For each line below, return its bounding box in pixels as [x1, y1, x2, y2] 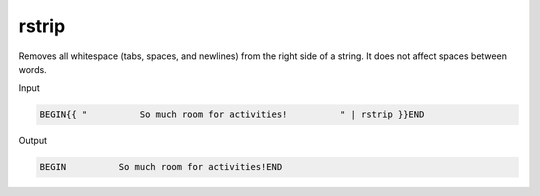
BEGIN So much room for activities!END [39, 161, 283, 173]
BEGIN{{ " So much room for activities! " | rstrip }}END [39, 109, 425, 120]
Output [18, 135, 47, 147]
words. [18, 63, 47, 75]
